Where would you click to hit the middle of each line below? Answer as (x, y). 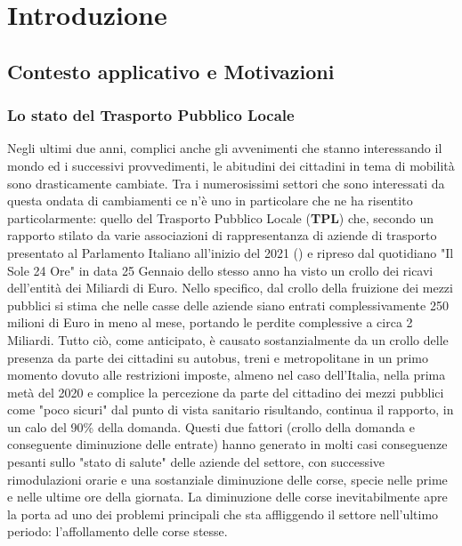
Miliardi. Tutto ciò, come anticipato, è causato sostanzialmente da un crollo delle (228, 339)
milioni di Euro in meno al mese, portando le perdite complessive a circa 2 (210, 322)
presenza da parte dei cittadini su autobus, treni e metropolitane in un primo (218, 357)
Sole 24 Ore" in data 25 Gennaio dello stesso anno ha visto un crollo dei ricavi (220, 270)
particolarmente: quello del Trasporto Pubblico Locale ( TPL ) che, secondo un (221, 217)
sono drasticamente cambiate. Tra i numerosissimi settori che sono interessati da (226, 183)
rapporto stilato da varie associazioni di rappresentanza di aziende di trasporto (222, 235)
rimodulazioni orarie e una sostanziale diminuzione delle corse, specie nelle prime (227, 479)
